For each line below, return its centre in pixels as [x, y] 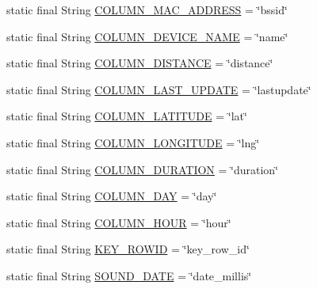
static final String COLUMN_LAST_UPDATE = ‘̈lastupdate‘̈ [159, 89]
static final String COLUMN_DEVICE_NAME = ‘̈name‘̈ [147, 36]
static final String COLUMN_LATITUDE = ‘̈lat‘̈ [127, 116]
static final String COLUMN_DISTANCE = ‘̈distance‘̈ [140, 63]
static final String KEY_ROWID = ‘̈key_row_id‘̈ [128, 249]
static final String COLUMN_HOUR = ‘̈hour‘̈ [119, 222]
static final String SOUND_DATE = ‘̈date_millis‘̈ [129, 275]
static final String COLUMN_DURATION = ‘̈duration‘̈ [143, 169]
